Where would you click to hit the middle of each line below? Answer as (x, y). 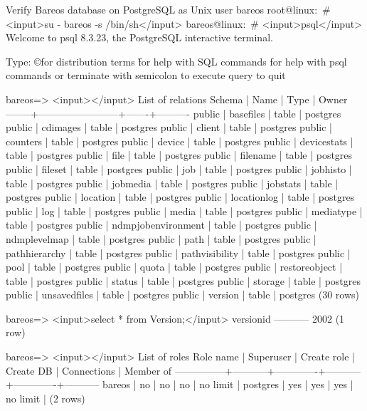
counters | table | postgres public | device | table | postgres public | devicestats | (180, 141)
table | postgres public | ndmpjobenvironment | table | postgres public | (161, 225)
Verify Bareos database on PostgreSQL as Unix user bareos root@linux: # (168, 9)
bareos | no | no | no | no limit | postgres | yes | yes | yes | (228, 384)
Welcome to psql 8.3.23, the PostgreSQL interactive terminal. (139, 37)
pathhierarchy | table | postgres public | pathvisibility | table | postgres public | (178, 253)
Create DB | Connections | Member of (89, 370)
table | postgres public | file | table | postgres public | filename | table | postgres (179, 155)
